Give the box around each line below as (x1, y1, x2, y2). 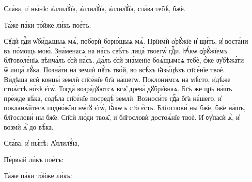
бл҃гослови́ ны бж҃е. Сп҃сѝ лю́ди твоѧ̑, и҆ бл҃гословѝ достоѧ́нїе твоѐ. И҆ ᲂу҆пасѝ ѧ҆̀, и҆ (4, 112, 240, 122)
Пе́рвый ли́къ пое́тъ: (4, 154, 63, 164)
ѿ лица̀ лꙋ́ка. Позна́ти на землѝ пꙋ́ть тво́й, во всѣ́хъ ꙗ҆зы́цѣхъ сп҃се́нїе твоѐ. (4, 64, 225, 74)
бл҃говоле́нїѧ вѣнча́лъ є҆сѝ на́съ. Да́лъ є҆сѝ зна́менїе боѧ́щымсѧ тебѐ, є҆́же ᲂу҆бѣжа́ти (4, 55, 244, 65)
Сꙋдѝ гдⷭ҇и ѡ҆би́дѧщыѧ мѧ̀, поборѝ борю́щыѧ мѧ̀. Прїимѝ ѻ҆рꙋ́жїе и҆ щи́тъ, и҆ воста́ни (4, 36, 248, 46)
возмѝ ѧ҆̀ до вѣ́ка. (4, 121, 54, 132)
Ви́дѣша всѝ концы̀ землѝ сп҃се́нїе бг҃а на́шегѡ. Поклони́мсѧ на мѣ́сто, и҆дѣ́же (4, 74, 231, 84)
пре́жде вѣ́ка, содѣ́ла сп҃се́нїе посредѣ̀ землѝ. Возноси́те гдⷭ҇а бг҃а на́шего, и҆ (4, 93, 222, 103)
